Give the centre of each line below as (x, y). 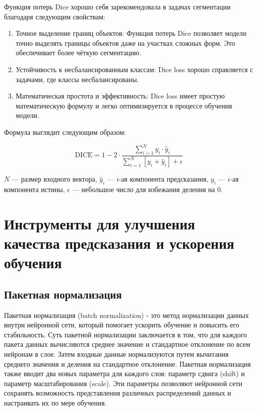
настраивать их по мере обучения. (55, 402)
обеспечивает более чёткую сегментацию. (78, 52)
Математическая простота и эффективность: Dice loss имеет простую (120, 96)
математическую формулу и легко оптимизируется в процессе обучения (124, 105)
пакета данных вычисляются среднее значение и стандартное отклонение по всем (127, 344)
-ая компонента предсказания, (163, 179)
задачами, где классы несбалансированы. (77, 79)
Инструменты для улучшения (100, 223)
